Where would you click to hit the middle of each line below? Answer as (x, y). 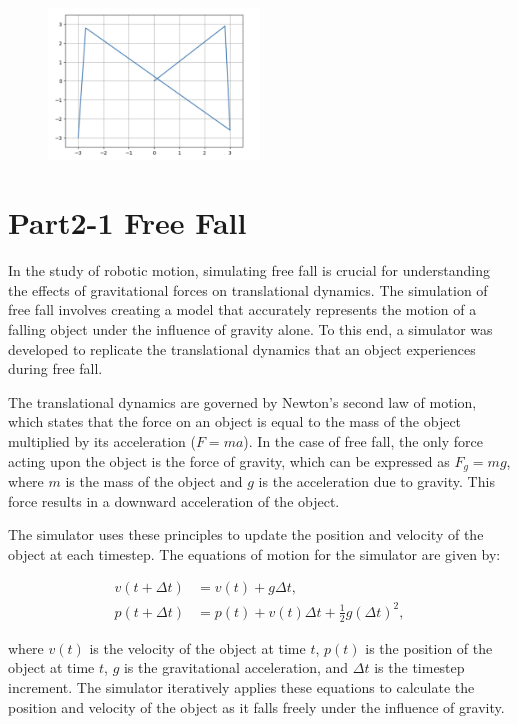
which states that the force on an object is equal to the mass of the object (235, 421)
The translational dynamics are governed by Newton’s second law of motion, (242, 401)
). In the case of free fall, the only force (363, 441)
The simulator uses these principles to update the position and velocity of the (246, 534)
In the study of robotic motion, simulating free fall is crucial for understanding (249, 270)
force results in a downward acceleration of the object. (174, 500)
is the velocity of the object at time (197, 647)
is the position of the (429, 647)
